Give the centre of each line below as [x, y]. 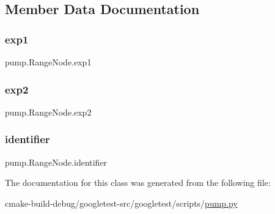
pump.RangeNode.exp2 [48, 112]
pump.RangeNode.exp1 [48, 62]
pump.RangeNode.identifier [56, 162]
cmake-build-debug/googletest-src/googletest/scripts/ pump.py [121, 203]
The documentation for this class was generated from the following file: [138, 183]
